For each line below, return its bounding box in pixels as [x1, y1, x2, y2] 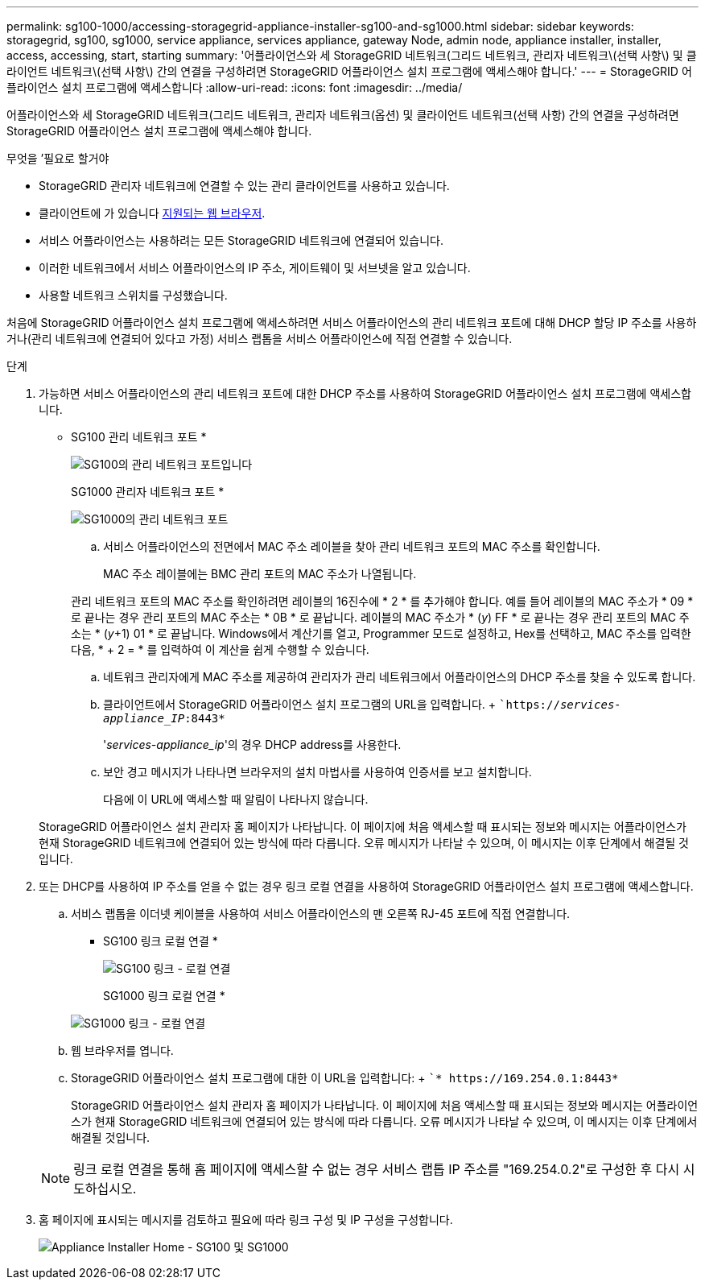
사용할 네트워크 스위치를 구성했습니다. [39, 288, 228, 302]
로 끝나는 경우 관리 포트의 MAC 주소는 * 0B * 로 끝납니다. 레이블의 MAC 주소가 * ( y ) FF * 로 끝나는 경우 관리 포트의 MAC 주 [71, 610, 690, 624]
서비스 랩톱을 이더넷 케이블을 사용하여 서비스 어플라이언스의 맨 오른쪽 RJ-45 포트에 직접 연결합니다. [71, 907, 571, 920]
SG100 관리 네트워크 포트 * [71, 430, 207, 444]
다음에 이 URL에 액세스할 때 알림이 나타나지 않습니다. [103, 792, 369, 806]
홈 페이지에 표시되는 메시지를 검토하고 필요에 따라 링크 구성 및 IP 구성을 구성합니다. [39, 1213, 453, 1226]
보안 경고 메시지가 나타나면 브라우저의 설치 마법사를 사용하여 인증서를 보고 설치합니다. [103, 765, 532, 779]
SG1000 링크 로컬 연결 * [103, 989, 225, 1003]
